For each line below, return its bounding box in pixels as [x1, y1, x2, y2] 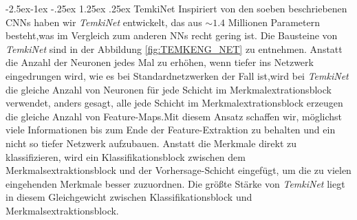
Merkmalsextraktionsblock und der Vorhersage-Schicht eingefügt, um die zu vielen [6, 163, 351, 177]
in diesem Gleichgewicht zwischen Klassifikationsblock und [6, 190, 252, 204]
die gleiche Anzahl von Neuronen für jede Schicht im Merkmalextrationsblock [6, 82, 332, 96]
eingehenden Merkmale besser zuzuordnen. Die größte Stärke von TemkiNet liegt [6, 176, 345, 190]
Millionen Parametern [228, 14, 321, 29]
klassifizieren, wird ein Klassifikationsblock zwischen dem [6, 149, 246, 164]
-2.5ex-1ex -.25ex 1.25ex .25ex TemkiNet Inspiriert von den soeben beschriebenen [6, 1, 347, 15]
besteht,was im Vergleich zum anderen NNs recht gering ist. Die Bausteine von [6, 28, 338, 43]
